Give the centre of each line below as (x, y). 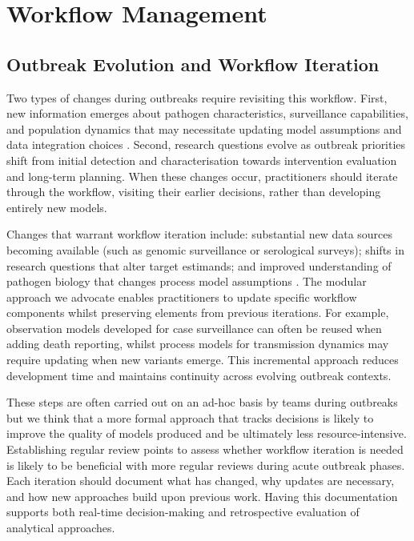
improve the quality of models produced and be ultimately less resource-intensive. (207, 433)
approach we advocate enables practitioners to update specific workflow (182, 297)
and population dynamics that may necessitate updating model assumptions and (204, 128)
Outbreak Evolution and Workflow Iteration (193, 64)
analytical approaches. (61, 528)
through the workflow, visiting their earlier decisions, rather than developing (194, 192)
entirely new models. (57, 207)
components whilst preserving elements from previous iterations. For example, (198, 313)
